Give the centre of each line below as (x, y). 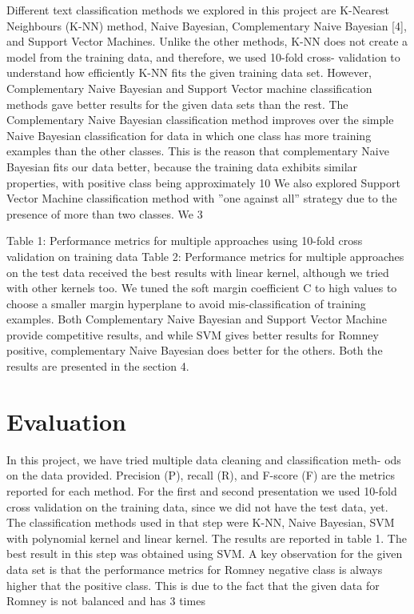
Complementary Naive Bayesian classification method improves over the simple (200, 120)
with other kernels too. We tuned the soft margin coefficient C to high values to (202, 288)
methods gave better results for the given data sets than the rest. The (177, 104)
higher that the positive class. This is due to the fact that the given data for (193, 585)
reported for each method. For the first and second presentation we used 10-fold (202, 490)
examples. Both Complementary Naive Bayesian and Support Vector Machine (197, 319)
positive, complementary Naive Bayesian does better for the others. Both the (195, 350)
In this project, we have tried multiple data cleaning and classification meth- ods (204, 459)
